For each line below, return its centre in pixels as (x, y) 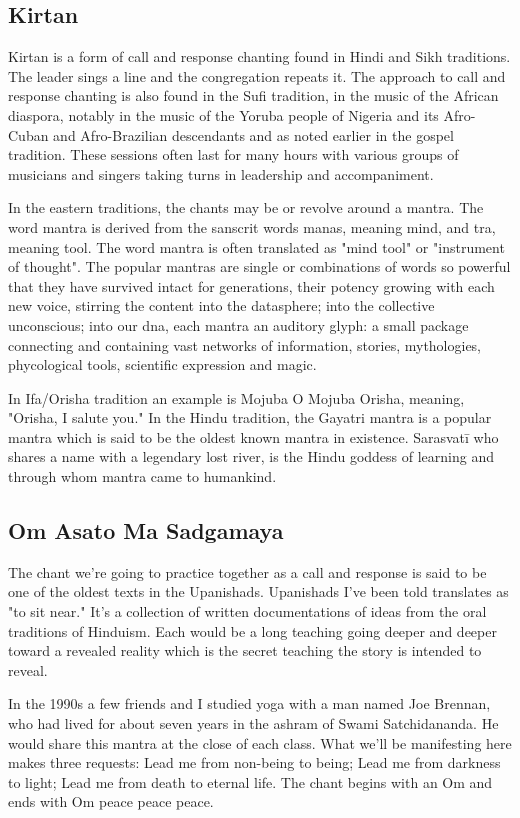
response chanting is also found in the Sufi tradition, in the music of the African (253, 95)
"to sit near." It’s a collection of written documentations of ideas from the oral (247, 611)
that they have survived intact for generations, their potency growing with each (251, 285)
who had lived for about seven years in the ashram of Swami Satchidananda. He (253, 723)
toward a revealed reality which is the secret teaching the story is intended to (245, 650)
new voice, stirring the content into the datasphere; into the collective (221, 305)
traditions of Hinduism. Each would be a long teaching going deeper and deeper (252, 630)
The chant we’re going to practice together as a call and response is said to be (247, 571)
